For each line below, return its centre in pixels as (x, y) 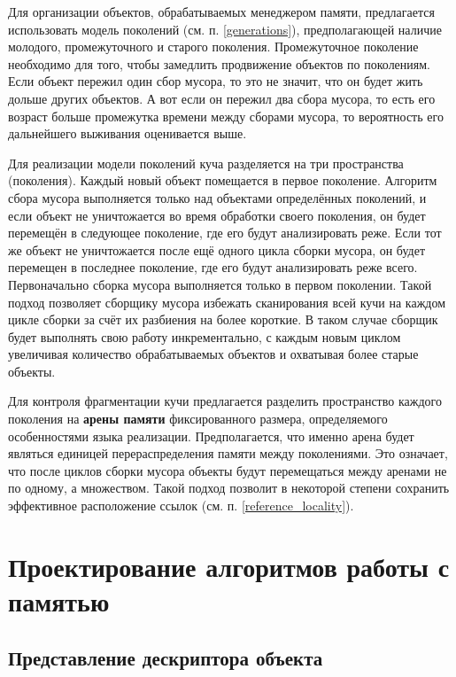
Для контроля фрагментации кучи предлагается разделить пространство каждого (225, 401)
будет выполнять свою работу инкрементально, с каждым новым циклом (205, 336)
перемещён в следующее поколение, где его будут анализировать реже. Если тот (225, 233)
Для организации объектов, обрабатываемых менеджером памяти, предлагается (221, 12)
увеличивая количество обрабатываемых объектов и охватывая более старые (213, 354)
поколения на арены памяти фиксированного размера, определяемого (198, 419)
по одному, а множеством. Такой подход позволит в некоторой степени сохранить (229, 488)
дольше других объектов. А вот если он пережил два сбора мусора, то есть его (222, 98)
